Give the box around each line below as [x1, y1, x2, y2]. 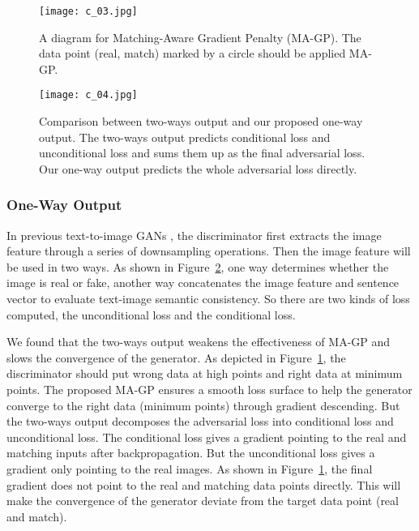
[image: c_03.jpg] [39, 6, 138, 17]
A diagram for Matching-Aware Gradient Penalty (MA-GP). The [39, 28, 361, 45]
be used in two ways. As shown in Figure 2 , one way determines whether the [6, 258, 389, 275]
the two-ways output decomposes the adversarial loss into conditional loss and [6, 413, 394, 430]
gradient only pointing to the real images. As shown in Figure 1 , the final [6, 460, 373, 477]
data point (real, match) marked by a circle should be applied [39, 45, 346, 62]
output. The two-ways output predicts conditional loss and [39, 128, 331, 145]
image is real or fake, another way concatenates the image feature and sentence [6, 274, 400, 291]
